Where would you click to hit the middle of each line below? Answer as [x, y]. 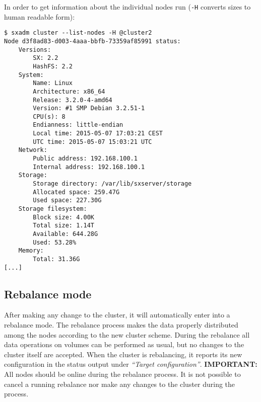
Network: [33, 150]
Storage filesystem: [53, 209]
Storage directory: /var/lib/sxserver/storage [112, 184]
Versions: [35, 50]
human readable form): [40, 16]
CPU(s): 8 [49, 116]
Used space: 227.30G [67, 200]
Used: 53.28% [55, 242]
